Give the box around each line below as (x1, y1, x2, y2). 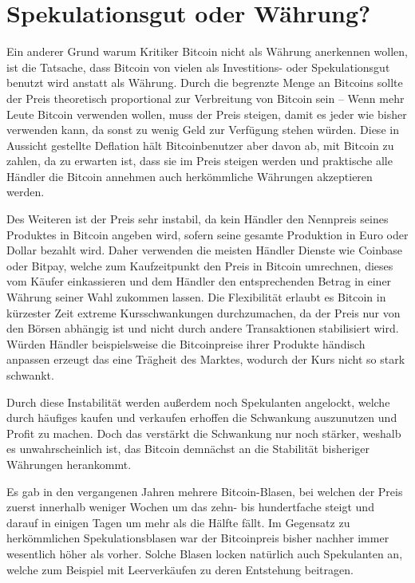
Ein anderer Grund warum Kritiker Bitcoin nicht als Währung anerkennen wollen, (6, 43, 408, 60)
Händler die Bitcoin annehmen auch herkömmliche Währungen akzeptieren (6, 167, 373, 184)
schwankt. (6, 367, 54, 383)
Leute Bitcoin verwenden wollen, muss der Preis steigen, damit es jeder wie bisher (6, 105, 407, 122)
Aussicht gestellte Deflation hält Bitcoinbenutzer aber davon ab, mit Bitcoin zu (6, 136, 394, 153)
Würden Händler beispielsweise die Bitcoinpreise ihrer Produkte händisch (6, 335, 366, 352)
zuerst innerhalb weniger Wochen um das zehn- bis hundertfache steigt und (6, 498, 374, 515)
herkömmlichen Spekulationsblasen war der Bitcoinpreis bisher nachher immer (6, 530, 389, 546)
